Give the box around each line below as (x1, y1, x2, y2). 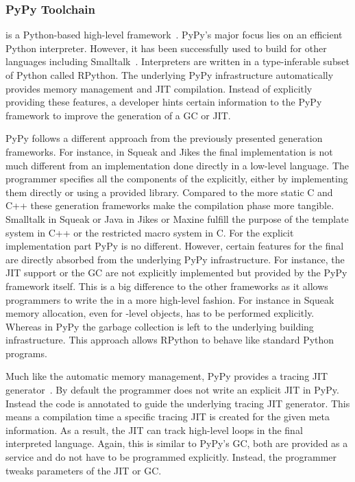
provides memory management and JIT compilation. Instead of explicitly (5, 81, 313, 95)
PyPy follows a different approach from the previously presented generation (5, 131, 323, 145)
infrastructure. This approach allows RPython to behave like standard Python (5, 333, 334, 347)
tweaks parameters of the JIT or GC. (5, 463, 162, 477)
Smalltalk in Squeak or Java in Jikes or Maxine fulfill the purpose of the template (5, 211, 349, 226)
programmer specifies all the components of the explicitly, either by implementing (5, 171, 348, 186)
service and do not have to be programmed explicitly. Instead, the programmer (5, 450, 336, 464)
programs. (5, 346, 47, 360)
